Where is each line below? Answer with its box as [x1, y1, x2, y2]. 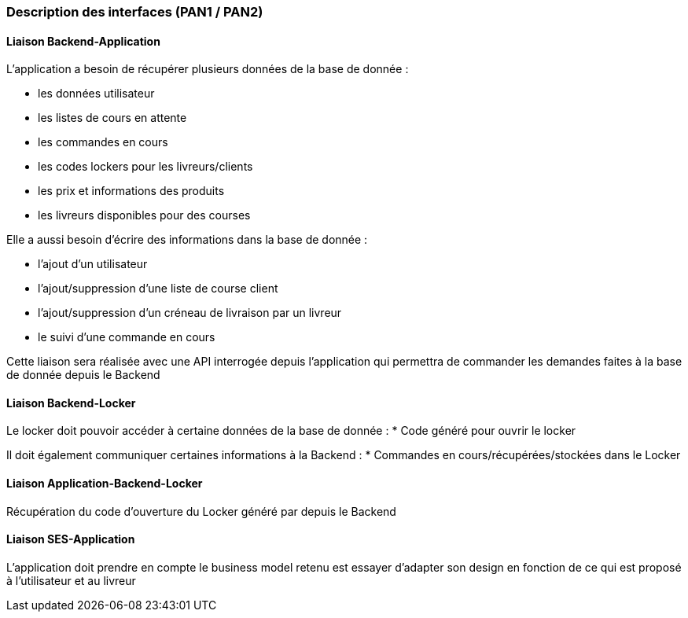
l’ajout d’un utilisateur [38, 257, 148, 271]
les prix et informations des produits [38, 184, 225, 198]
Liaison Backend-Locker [6, 395, 136, 410]
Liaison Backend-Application [6, 34, 160, 48]
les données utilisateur [38, 86, 155, 101]
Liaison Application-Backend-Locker [6, 476, 203, 491]
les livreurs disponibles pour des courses [38, 208, 251, 223]
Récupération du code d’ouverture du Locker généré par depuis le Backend [6, 504, 396, 518]
